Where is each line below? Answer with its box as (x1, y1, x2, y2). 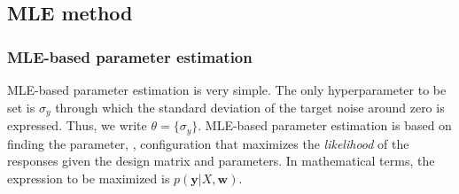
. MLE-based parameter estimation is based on (198, 116, 452, 135)
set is (7, 97, 35, 116)
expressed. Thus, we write (7, 116, 147, 135)
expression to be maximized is (7, 168, 170, 187)
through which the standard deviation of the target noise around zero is (55, 97, 445, 116)
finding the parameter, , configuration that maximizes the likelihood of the (7, 134, 409, 152)
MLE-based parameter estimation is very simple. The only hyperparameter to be (7, 81, 447, 98)
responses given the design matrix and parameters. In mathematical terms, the (7, 151, 435, 170)
